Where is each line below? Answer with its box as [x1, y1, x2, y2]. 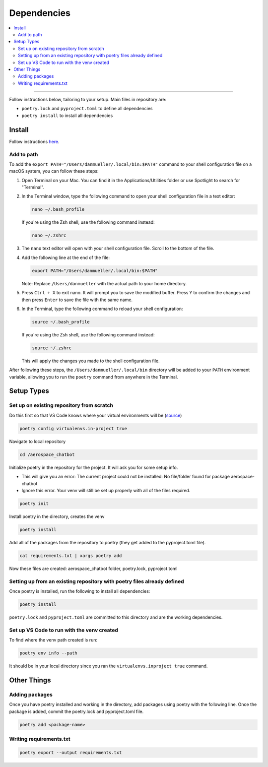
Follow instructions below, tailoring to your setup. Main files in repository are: [9, 97, 167, 103]
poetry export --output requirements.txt [19, 750, 122, 755]
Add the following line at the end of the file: [21, 255, 110, 260]
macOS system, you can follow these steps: [9, 168, 99, 174]
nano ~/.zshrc [32, 233, 67, 238]
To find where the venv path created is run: [9, 637, 98, 643]
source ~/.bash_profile [32, 319, 90, 324]
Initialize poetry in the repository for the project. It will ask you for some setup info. [9, 464, 178, 470]
